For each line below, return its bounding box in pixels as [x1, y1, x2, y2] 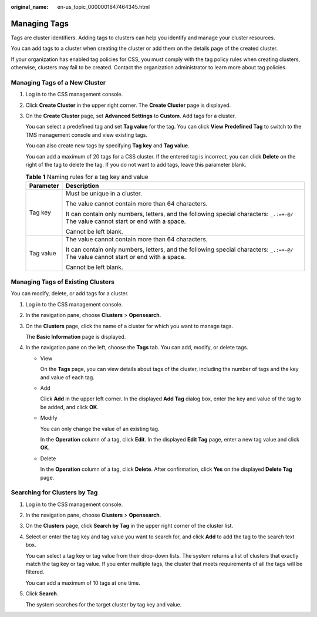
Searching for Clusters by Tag [11, 488, 98, 497]
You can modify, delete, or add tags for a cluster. [11, 290, 129, 297]
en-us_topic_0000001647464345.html [57, 4, 150, 10]
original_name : [11, 4, 49, 10]
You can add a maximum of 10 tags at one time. [25, 579, 140, 586]
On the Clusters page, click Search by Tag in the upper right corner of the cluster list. [25, 522, 234, 530]
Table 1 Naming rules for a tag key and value [25, 173, 149, 181]
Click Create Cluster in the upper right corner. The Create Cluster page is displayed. [25, 102, 231, 109]
